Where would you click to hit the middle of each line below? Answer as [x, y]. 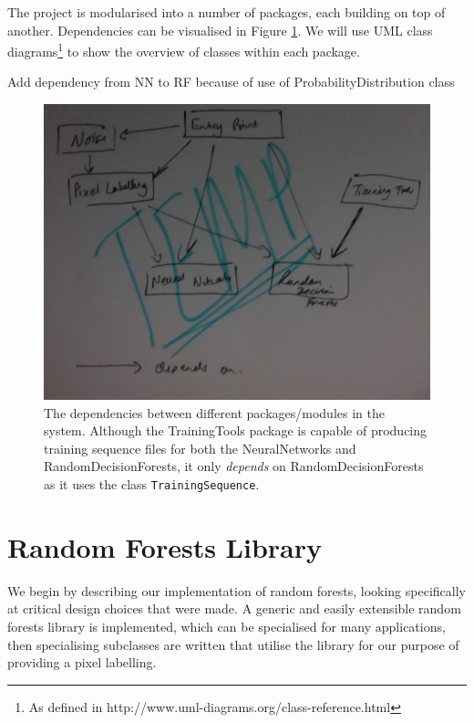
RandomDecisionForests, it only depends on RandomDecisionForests [234, 466]
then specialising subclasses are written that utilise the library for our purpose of [233, 644]
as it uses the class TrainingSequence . [152, 484]
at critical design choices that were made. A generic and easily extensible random [234, 608]
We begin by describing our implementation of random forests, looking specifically [237, 590]
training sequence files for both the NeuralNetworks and [200, 448]
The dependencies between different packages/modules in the [214, 412]
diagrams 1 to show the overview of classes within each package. [184, 50]
